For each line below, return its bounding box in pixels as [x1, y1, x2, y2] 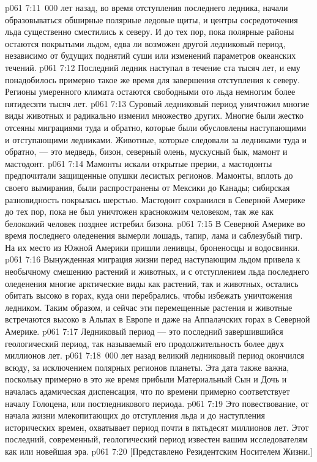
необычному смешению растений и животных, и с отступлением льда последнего [5, 265, 309, 278]
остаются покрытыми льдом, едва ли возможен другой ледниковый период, [5, 37, 286, 50]
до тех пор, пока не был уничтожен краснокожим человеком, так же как [5, 205, 274, 218]
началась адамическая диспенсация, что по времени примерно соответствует [5, 385, 290, 397]
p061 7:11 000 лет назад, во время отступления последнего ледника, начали [5, 1, 288, 13]
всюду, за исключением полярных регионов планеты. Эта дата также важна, [5, 360, 289, 373]
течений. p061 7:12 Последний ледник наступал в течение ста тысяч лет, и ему [5, 61, 300, 73]
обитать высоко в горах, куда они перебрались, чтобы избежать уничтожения [5, 289, 293, 302]
